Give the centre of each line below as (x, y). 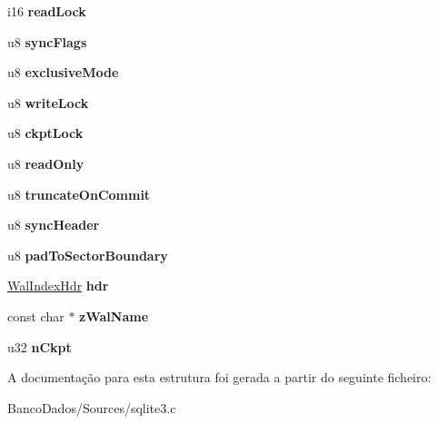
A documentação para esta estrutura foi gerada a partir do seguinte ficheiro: (219, 377)
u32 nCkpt (40, 346)
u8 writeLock (48, 102)
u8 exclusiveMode (63, 72)
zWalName (114, 316)
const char (36, 316)
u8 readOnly (46, 163)
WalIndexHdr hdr (58, 286)
